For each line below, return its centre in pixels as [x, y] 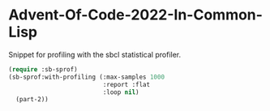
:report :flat [126, 84]
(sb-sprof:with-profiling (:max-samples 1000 [86, 77]
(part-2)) [32, 100]
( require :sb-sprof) [43, 69]
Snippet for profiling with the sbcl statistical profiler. [94, 54]
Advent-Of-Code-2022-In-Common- [136, 15]
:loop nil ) [121, 92]
